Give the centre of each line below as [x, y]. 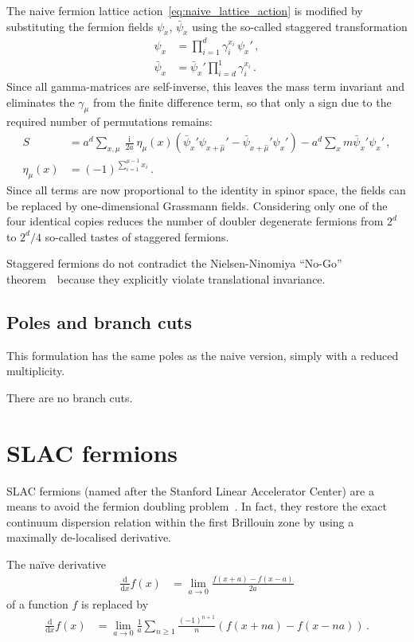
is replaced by [115, 604]
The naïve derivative [56, 564]
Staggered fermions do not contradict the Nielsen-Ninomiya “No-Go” [174, 263]
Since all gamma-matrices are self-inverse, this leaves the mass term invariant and [205, 86]
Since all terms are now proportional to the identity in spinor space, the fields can [206, 189]
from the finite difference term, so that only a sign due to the [242, 102]
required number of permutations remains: [109, 121]
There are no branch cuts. [70, 397]
